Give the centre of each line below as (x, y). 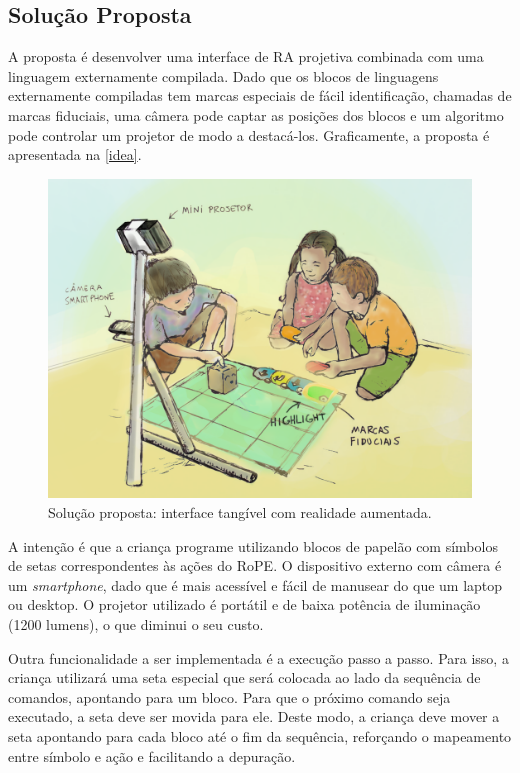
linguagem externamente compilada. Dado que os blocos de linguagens (223, 75)
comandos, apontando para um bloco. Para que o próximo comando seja (229, 696)
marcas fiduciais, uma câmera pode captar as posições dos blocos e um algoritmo (256, 114)
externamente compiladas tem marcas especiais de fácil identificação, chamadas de (260, 95)
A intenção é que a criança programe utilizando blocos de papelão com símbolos (253, 545)
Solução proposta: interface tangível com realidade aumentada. (240, 512)
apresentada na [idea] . (75, 154)
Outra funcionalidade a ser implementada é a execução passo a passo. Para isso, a (258, 657)
